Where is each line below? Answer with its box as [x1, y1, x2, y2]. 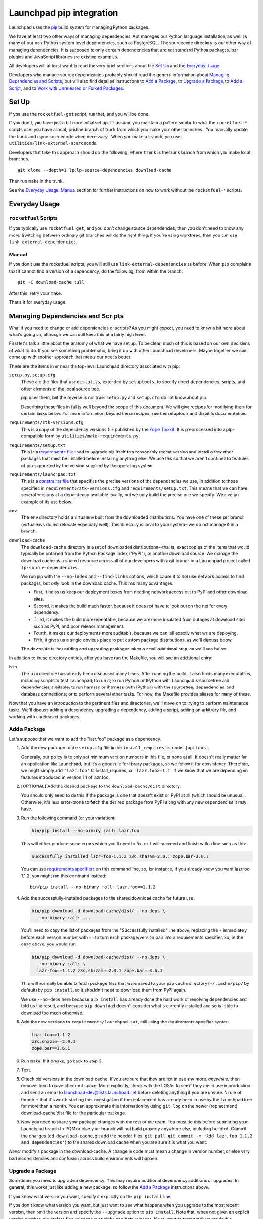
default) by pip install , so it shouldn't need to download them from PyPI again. [21, 987, 186, 993]
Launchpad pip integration [9, 7, 118, 18]
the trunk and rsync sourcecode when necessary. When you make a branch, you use [9, 133, 181, 139]
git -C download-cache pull [18, 279, 85, 285]
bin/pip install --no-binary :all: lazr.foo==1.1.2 [30, 884, 156, 890]
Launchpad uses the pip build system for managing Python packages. [9, 24, 150, 30]
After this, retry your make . [9, 290, 63, 296]
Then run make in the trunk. [9, 178, 64, 184]
